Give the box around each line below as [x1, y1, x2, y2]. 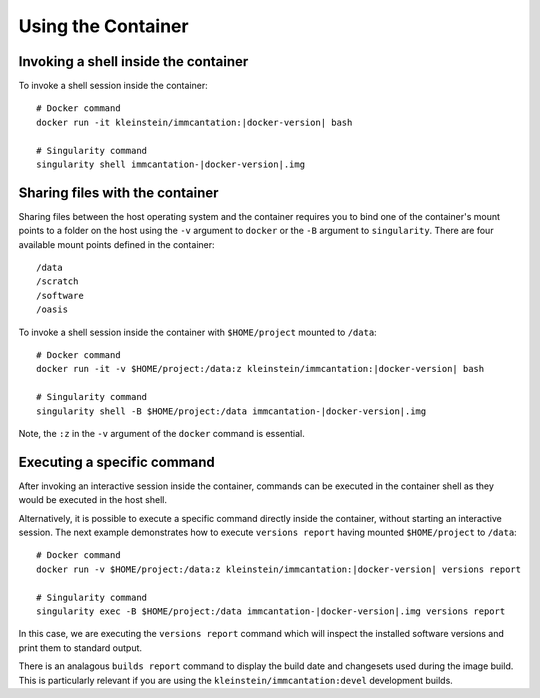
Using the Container [18, 15, 189, 37]
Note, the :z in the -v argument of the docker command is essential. [18, 428, 305, 439]
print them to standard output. [18, 641, 143, 654]
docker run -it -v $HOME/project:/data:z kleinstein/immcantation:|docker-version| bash [36, 363, 485, 375]
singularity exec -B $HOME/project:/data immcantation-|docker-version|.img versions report [36, 606, 506, 617]
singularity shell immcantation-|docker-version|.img [36, 159, 305, 170]
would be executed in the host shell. [18, 494, 167, 506]
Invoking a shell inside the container [18, 53, 249, 70]
